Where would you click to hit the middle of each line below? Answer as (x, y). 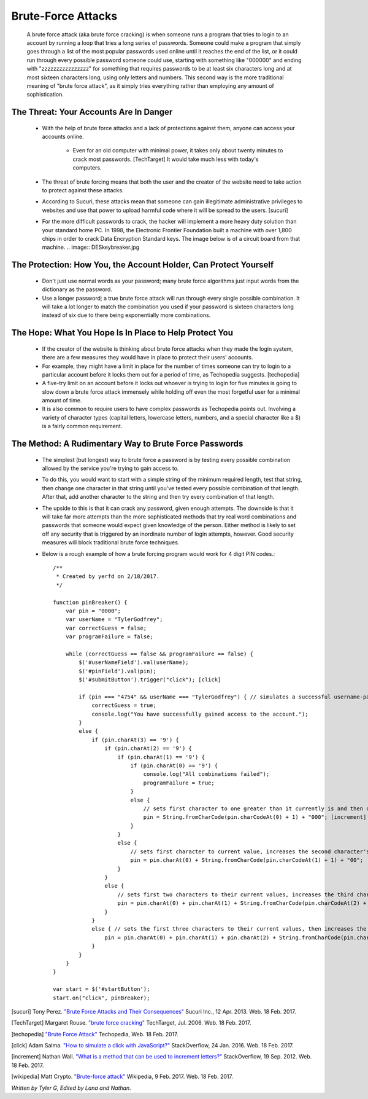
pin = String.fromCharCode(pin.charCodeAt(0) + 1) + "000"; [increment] (255, 817)
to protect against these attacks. (83, 190)
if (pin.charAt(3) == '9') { (135, 740)
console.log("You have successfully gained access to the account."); (200, 714)
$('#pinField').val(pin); (117, 671)
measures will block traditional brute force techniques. (111, 542)
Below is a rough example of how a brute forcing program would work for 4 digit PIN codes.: (159, 553)
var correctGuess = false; (106, 628)
